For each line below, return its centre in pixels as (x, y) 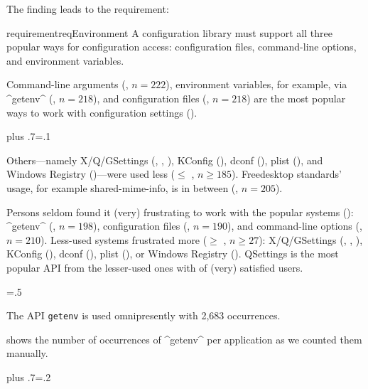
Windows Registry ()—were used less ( (91, 174)
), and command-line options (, (294, 226)
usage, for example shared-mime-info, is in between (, (123, 187)
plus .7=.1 (29, 136)
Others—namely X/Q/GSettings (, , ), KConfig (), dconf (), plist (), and (165, 160)
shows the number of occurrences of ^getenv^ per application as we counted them (184, 339)
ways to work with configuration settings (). (102, 112)
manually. (27, 353)
